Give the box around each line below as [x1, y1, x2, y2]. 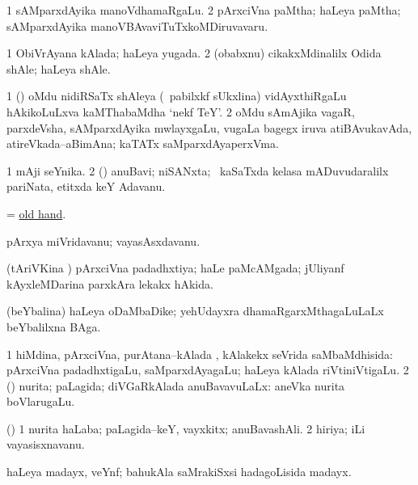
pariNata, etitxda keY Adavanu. [6, 178, 166, 195]
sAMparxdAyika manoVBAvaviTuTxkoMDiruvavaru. [6, 17, 268, 34]
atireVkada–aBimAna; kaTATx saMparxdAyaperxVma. [6, 135, 279, 152]
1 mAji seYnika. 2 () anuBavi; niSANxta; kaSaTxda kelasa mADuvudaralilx [6, 162, 389, 179]
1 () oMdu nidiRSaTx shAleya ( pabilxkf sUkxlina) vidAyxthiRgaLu [6, 87, 347, 104]
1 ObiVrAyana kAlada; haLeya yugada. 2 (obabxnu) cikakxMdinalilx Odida [6, 44, 382, 61]
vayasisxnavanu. [6, 436, 85, 453]
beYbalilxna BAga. [6, 318, 101, 335]
